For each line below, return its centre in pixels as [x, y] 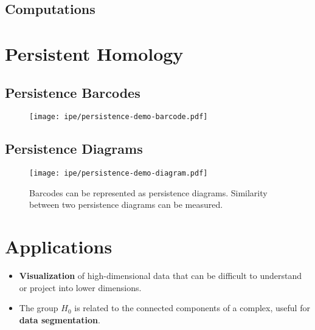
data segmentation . [60, 319]
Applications [59, 246]
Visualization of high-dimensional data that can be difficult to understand [160, 276]
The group [39, 308]
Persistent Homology [94, 53]
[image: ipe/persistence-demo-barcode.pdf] [119, 117]
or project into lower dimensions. [80, 287]
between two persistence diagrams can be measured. [126, 205]
